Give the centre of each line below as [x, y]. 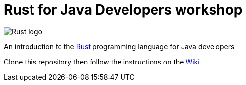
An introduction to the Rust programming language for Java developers [119, 46]
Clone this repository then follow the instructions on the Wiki [102, 62]
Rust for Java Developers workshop [123, 10]
